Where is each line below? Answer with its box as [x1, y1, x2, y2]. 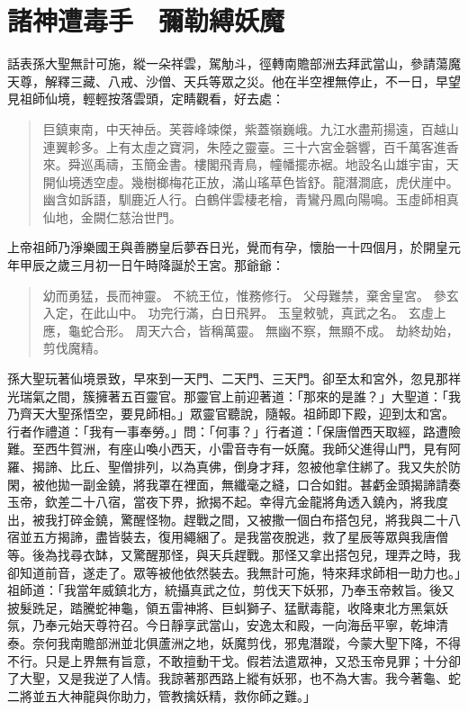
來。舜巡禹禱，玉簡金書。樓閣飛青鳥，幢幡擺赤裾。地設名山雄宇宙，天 [42, 155, 459, 174]
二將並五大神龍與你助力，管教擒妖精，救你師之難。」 [7, 686, 316, 705]
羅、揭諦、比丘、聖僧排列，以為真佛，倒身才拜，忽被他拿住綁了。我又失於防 [7, 457, 461, 475]
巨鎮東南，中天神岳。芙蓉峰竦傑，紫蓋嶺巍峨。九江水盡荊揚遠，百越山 [42, 119, 459, 138]
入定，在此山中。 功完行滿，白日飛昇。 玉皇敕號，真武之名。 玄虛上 [42, 303, 446, 322]
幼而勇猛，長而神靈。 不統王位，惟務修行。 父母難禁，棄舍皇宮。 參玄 [42, 285, 459, 304]
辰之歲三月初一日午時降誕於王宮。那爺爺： [31, 256, 284, 274]
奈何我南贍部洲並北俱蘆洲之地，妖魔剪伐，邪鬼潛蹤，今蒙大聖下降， [31, 633, 436, 652]
